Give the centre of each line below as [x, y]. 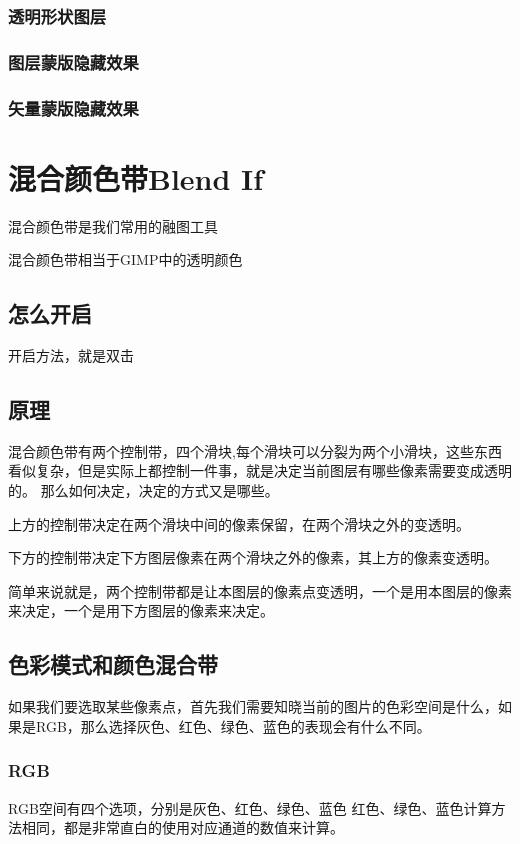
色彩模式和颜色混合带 [113, 664]
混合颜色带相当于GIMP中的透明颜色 [125, 259]
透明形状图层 [57, 15]
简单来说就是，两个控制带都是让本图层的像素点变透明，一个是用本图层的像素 [260, 590]
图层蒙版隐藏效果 [73, 61]
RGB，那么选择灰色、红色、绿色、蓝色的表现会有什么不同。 [233, 725]
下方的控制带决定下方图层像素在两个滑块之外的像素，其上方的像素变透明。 [253, 557]
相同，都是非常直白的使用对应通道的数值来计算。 [182, 827]
